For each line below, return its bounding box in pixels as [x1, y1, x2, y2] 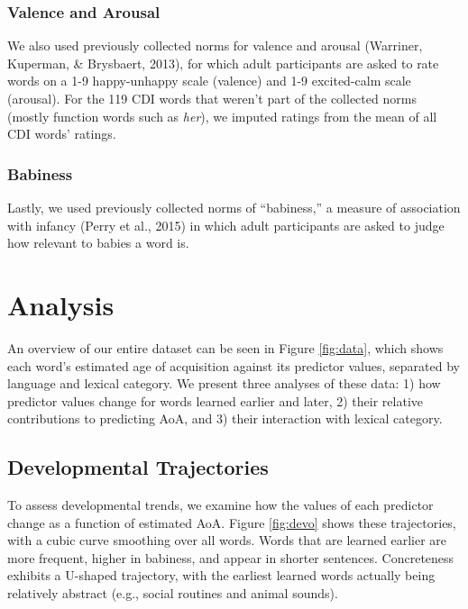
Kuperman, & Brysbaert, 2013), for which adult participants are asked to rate [7, 53, 439, 72]
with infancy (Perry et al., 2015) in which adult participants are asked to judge [7, 215, 445, 234]
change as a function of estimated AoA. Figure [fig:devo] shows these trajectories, [7, 513, 456, 532]
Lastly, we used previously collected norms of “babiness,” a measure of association [7, 198, 461, 216]
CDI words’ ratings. [7, 124, 116, 143]
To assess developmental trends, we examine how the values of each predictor [7, 495, 434, 514]
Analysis [7, 286, 115, 323]
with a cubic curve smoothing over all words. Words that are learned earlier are [7, 531, 447, 550]
